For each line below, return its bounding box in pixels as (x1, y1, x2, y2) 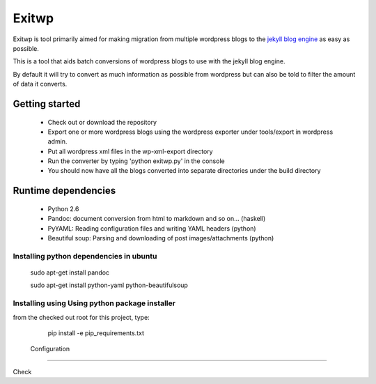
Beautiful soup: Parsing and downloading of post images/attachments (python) (47, 234, 274, 243)
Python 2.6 (47, 204, 79, 213)
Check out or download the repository (47, 118, 157, 126)
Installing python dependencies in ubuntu (13, 251, 157, 261)
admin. (47, 137, 68, 146)
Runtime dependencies (13, 185, 116, 197)
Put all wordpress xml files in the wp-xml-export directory (47, 147, 213, 155)
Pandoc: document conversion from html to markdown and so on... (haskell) (47, 215, 266, 223)
